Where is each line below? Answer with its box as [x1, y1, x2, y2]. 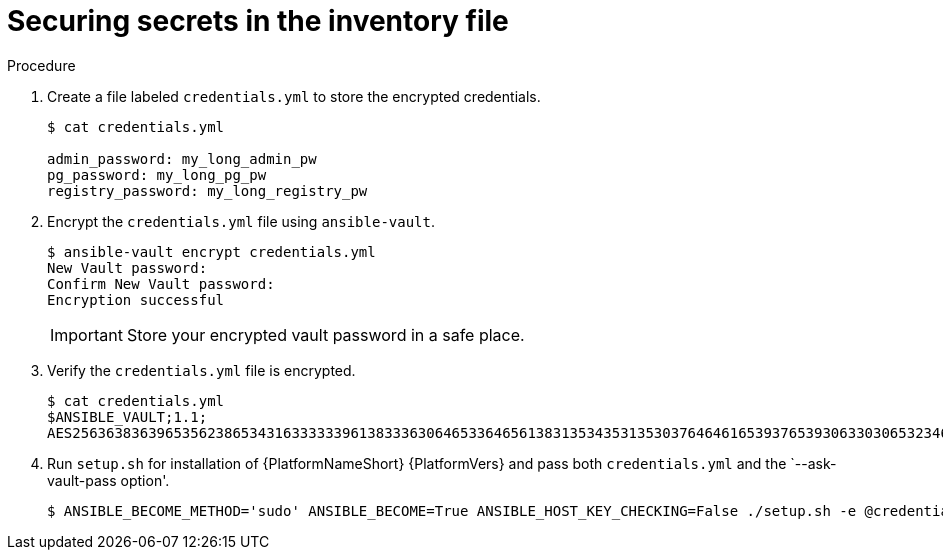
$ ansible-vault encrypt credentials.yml [47, 243, 376, 260]
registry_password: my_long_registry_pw [47, 182, 368, 199]
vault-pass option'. [47, 471, 170, 489]
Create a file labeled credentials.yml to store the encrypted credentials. [47, 87, 541, 105]
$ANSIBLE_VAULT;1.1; [47, 408, 208, 425]
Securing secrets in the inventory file [7, 4, 509, 38]
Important [50, 324, 123, 345]
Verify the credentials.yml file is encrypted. [47, 361, 356, 379]
